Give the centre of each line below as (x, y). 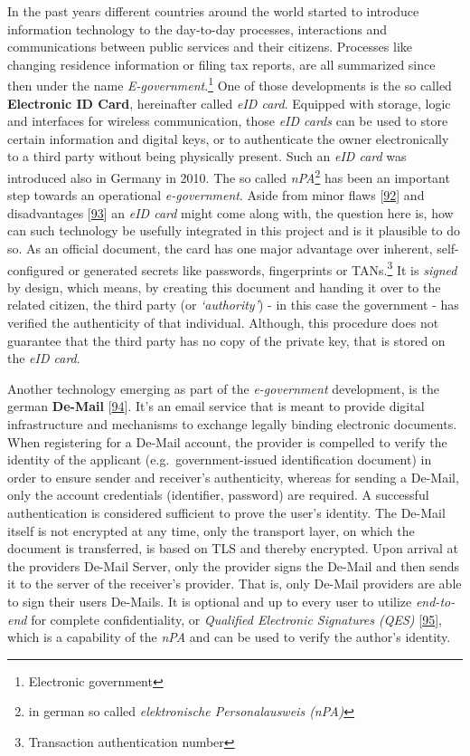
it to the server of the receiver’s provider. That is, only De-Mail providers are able (235, 584)
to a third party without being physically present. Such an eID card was (207, 156)
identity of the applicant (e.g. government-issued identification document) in (220, 459)
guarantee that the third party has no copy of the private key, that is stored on (226, 340)
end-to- (435, 601)
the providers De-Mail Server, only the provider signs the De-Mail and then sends (233, 565)
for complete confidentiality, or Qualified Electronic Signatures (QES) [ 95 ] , (236, 619)
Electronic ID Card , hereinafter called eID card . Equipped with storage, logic (229, 103)
